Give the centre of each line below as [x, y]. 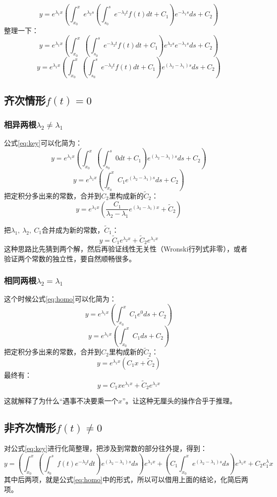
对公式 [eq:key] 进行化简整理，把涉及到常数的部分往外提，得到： [106, 448]
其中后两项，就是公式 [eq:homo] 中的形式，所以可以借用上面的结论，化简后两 [126, 479]
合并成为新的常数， [73, 229]
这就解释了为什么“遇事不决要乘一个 [61, 401]
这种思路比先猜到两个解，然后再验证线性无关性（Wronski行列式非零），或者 [126, 249]
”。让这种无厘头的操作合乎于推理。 [179, 401]
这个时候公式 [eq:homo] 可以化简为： [60, 299]
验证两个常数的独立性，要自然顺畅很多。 [70, 258]
